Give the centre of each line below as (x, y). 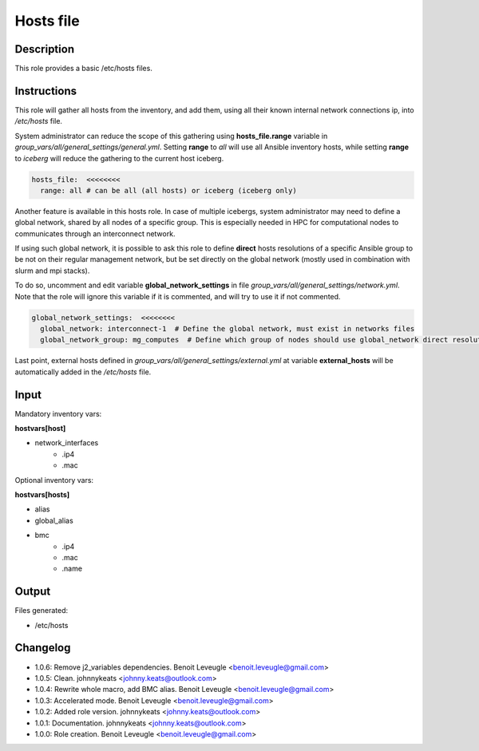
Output (33, 592)
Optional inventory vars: (54, 480)
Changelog (43, 648)
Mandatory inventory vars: (58, 413)
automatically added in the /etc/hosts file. (83, 372)
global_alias (54, 520)
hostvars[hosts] (42, 495)
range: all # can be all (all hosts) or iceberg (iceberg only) (168, 190)
